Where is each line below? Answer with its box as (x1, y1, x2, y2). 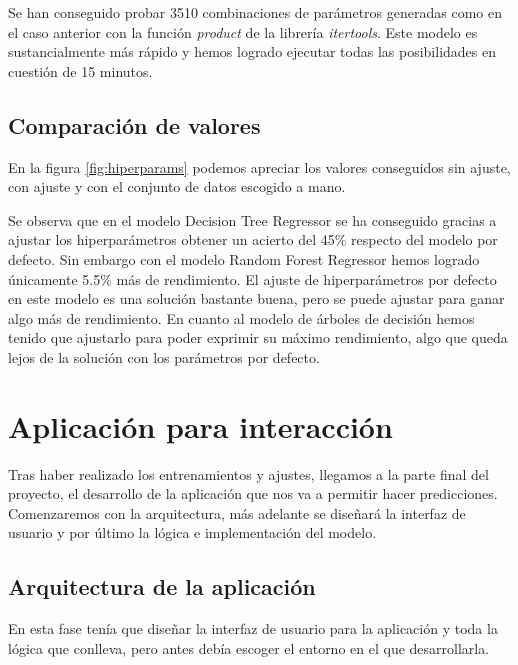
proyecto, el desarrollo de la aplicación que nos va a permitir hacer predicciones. (8, 483, 498, 504)
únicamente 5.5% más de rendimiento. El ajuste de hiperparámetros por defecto (8, 268, 497, 289)
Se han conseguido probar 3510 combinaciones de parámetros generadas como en (8, 2, 502, 22)
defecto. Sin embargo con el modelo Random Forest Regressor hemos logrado (8, 248, 480, 269)
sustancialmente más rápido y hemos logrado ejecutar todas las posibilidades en (8, 41, 496, 62)
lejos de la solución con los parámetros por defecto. (8, 346, 320, 367)
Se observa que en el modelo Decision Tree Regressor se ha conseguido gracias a (8, 209, 497, 230)
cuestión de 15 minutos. (8, 60, 153, 81)
